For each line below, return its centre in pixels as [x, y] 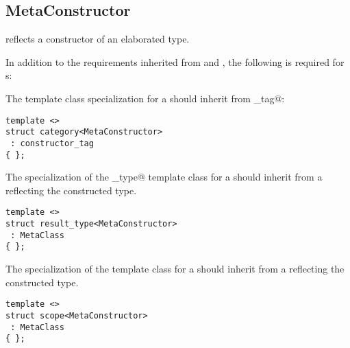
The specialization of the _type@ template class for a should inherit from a [164, 177]
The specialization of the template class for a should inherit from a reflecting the [175, 269]
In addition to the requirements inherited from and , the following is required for [175, 61]
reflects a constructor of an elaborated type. [98, 39]
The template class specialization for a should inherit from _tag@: [145, 98]
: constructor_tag [52, 143]
